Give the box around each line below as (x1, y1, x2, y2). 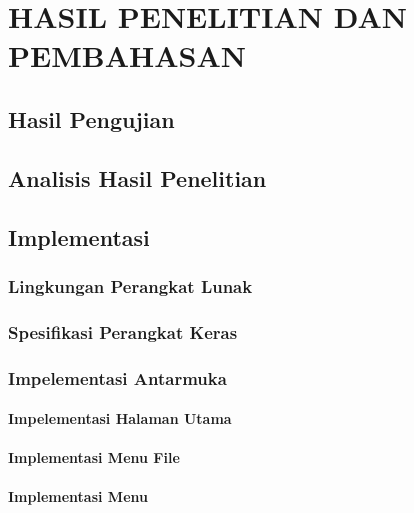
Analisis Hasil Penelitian (8, 162, 267, 193)
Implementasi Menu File (8, 447, 180, 468)
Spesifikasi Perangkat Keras (8, 319, 238, 344)
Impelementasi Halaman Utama (8, 408, 232, 429)
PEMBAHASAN (8, 35, 246, 76)
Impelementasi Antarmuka (8, 365, 227, 390)
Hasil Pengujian (8, 103, 175, 134)
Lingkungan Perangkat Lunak (8, 273, 253, 298)
